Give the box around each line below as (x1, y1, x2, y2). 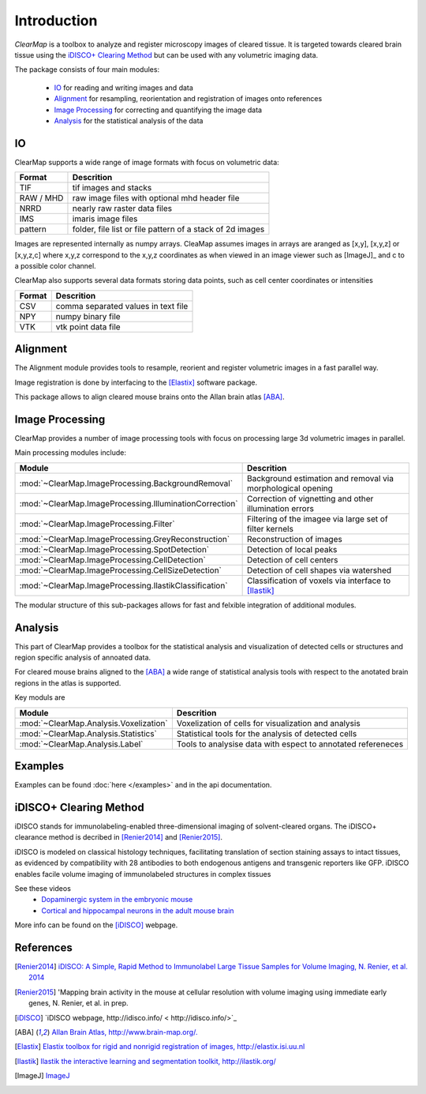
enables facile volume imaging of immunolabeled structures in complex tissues (14, 869, 271, 878)
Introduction (14, 12, 98, 29)
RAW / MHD (19, 193, 64, 204)
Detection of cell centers (246, 554, 338, 565)
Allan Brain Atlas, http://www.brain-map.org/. (51, 1028, 198, 1036)
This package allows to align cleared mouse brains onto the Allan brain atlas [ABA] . (14, 392, 285, 402)
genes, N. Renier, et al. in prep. (28, 998, 129, 1008)
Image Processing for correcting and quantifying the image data (54, 105, 263, 115)
